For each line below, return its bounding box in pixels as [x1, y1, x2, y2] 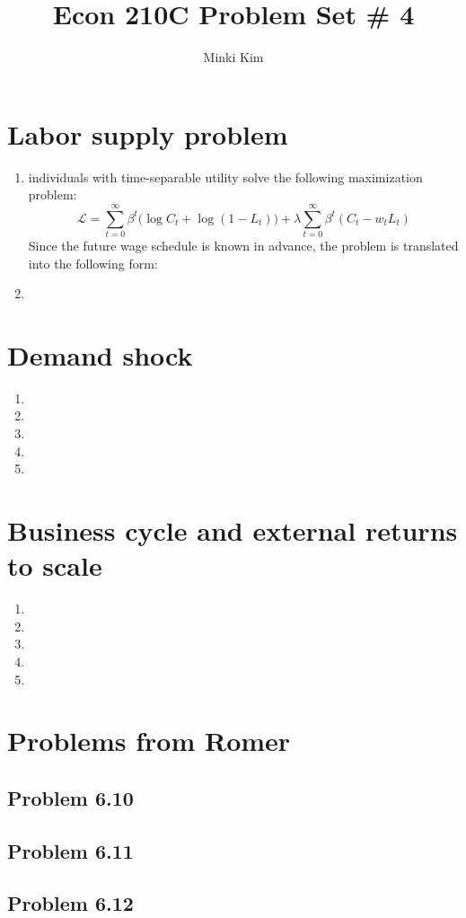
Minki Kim [203, 48, 264, 66]
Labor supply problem [7, 115, 288, 152]
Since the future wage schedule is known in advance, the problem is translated [28, 235, 459, 254]
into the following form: [28, 253, 158, 272]
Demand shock [7, 336, 193, 373]
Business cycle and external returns [7, 512, 458, 549]
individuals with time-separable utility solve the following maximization [28, 167, 423, 186]
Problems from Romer [7, 722, 291, 759]
